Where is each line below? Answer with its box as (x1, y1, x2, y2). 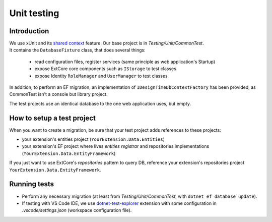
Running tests (9, 180, 54, 189)
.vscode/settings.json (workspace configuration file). (22, 207, 132, 213)
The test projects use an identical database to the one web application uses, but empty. (9, 100, 191, 106)
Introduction (9, 27, 49, 35)
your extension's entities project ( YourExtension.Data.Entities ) (22, 136, 165, 142)
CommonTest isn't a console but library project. (9, 91, 108, 97)
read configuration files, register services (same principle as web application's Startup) (34, 59, 216, 65)
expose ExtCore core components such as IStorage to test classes (34, 66, 176, 72)
